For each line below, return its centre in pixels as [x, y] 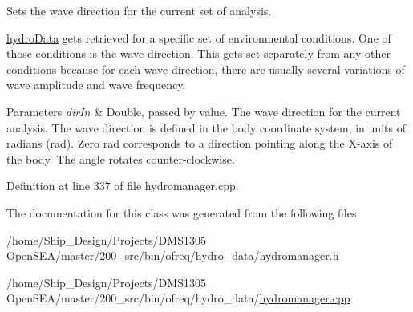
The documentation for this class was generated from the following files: [183, 212]
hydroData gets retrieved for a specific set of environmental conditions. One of [199, 37]
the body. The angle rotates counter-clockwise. [121, 158]
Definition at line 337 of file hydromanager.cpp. [123, 186]
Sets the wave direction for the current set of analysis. [139, 10]
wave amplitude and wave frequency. [96, 85]
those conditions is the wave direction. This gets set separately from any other [198, 53]
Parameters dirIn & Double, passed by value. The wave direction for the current [204, 111]
